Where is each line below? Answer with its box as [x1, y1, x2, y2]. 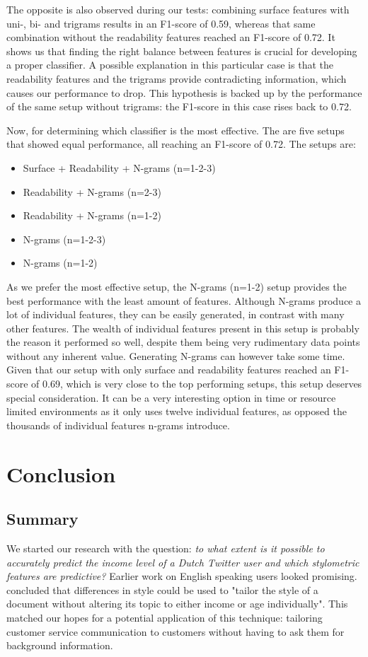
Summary [6, 508, 79, 530]
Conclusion [6, 459, 116, 488]
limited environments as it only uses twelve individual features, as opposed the [6, 404, 347, 419]
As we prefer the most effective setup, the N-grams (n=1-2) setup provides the [6, 279, 347, 293]
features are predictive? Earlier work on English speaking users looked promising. [6, 569, 357, 583]
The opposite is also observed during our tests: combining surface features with [6, 2, 350, 16]
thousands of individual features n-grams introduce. [6, 417, 230, 432]
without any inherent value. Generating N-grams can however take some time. [6, 348, 345, 363]
